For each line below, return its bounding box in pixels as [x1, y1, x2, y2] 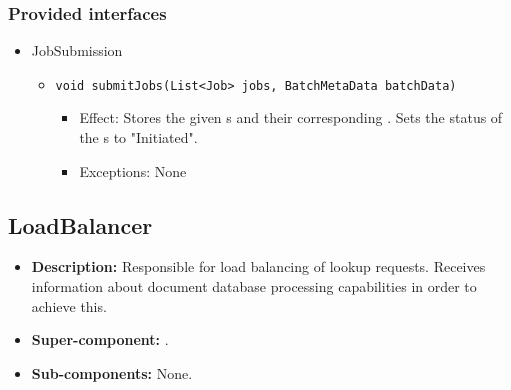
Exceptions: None [79, 160, 187, 181]
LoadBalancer [8, 209, 153, 240]
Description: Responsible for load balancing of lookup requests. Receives [31, 256, 486, 277]
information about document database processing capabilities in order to [31, 276, 477, 297]
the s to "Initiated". [79, 127, 198, 148]
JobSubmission [31, 40, 123, 61]
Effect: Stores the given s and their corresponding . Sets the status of [79, 107, 503, 128]
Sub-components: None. [31, 362, 193, 383]
